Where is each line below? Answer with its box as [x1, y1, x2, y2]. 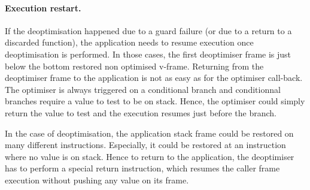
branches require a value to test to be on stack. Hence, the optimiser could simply [5, 95, 305, 107]
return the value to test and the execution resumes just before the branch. [5, 106, 276, 119]
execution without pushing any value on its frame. [5, 173, 189, 186]
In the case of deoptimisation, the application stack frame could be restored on [5, 126, 294, 139]
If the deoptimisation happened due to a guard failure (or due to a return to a [5, 24, 292, 37]
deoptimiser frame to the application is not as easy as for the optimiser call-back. [5, 71, 303, 84]
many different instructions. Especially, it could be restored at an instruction [5, 138, 286, 151]
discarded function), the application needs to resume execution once [5, 36, 254, 49]
